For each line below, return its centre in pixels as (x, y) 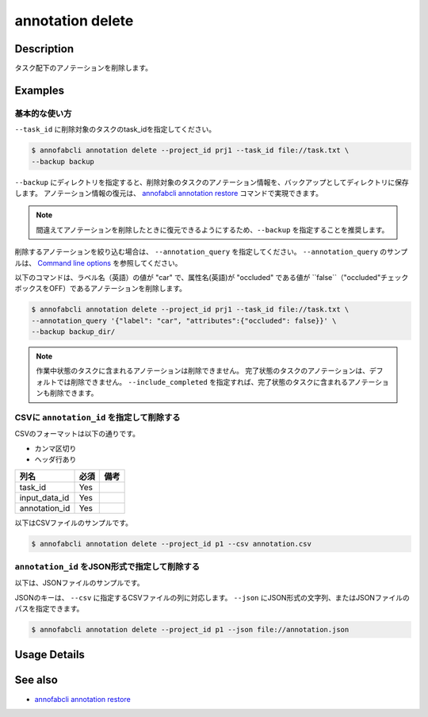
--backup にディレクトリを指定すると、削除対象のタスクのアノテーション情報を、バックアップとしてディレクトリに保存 (212, 182)
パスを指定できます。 (49, 609)
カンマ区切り (55, 448)
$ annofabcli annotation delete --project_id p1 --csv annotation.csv (172, 544)
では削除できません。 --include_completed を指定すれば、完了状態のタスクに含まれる (203, 382)
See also (36, 680)
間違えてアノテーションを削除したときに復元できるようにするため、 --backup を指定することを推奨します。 (212, 229)
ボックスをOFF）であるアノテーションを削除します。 (100, 289)
